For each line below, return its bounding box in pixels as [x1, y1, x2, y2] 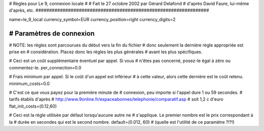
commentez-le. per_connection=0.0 [9, 65, 82, 70]
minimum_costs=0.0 [9, 81, 50, 87]
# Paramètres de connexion [9, 29, 95, 38]
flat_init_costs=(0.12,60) [9, 103, 57, 109]
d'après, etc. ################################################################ [9, 7, 209, 13]
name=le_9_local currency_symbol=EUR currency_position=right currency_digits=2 [9, 16, 176, 22]
